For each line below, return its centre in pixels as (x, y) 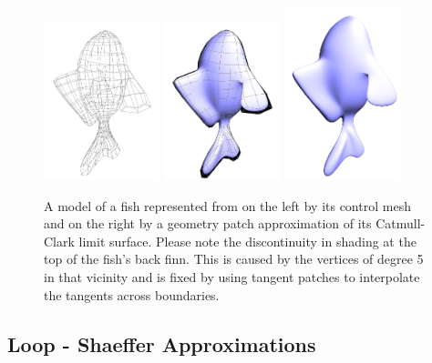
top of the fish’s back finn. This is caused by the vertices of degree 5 (234, 259)
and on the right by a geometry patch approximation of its (208, 223)
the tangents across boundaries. (132, 294)
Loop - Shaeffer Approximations (162, 343)
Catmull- (401, 223)
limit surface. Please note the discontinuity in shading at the (247, 241)
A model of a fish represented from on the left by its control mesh (227, 205)
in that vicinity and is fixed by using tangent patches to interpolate (232, 277)
